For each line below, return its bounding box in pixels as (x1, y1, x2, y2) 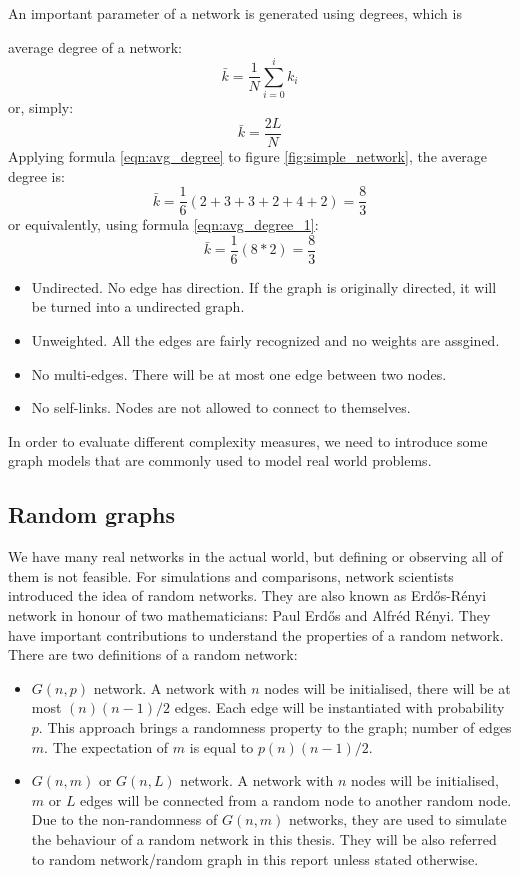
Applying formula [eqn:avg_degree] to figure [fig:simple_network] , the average (8, 145, 488, 166)
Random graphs (8, 499, 176, 530)
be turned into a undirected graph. (31, 296, 245, 317)
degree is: (8, 165, 65, 186)
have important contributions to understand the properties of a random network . (8, 624, 504, 645)
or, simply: (8, 97, 74, 118)
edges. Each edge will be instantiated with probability (174, 697, 505, 718)
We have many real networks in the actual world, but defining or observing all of (8, 546, 503, 567)
